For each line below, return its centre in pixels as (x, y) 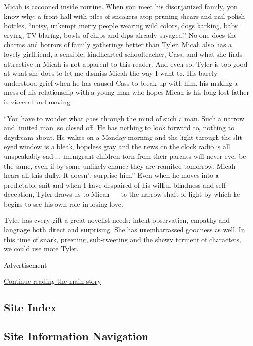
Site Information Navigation (76, 336)
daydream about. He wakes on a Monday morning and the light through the (117, 137)
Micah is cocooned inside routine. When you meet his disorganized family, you (121, 6)
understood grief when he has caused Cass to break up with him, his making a (121, 82)
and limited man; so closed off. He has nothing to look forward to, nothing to (119, 128)
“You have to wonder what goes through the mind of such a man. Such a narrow (124, 118)
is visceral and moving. (38, 101)
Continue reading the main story (53, 281)
